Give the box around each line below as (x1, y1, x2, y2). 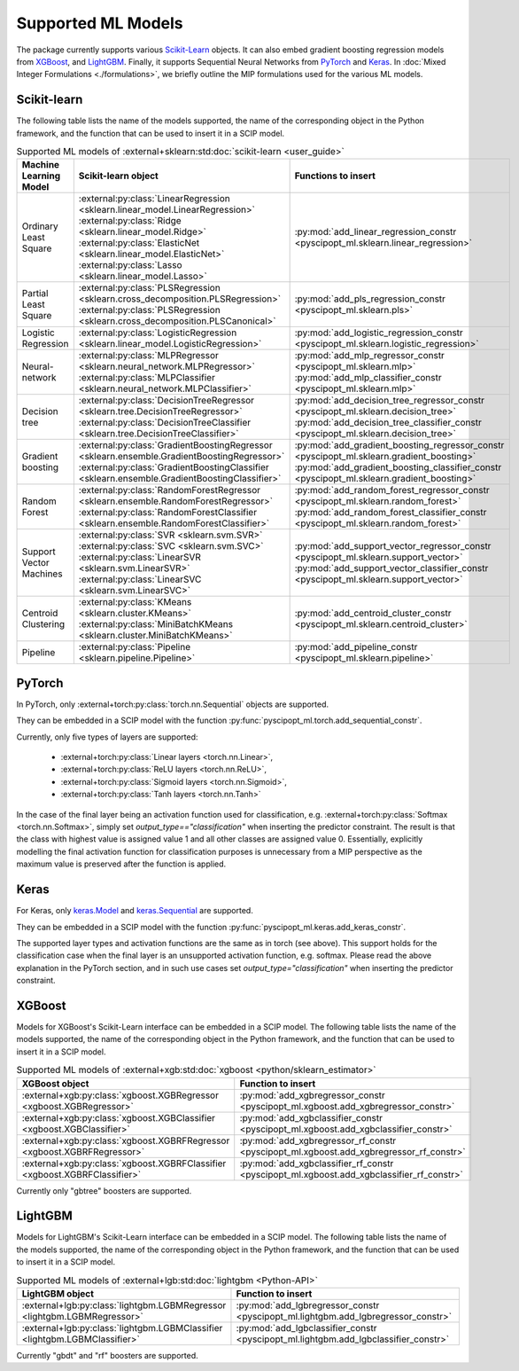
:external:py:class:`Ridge (78, 215, 182, 227)
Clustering (21, 618, 66, 631)
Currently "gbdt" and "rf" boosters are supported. (16, 1350, 198, 1360)
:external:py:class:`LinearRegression (78, 192, 230, 205)
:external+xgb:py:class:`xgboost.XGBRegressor (21, 1089, 219, 1101)
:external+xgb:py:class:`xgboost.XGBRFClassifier (21, 1157, 227, 1170)
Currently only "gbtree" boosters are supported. (16, 1185, 192, 1196)
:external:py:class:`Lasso (78, 259, 182, 271)
